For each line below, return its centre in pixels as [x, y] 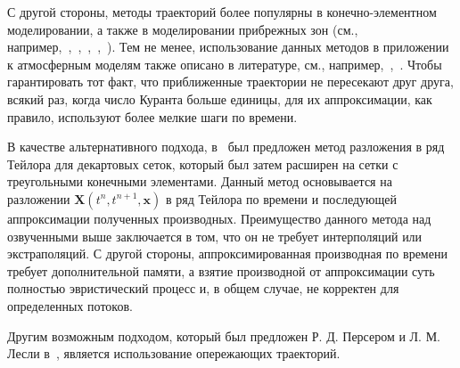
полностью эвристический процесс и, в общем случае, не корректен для [203, 288]
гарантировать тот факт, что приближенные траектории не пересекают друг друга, [230, 82]
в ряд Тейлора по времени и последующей [281, 198]
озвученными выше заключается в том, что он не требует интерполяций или [215, 236]
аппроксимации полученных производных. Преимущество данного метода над [219, 218]
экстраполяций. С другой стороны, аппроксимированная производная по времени [227, 254]
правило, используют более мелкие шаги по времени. [152, 116]
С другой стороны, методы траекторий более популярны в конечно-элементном [222, 12]
